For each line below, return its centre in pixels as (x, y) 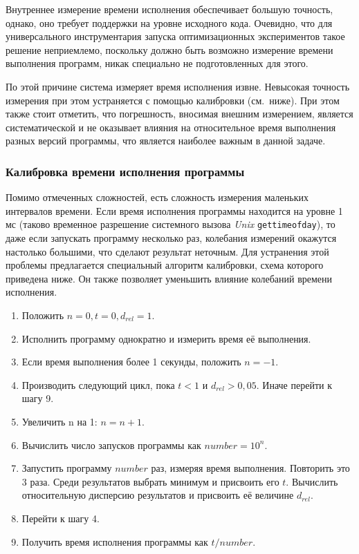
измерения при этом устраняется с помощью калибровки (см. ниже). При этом (173, 100)
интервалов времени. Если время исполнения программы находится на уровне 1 (174, 210)
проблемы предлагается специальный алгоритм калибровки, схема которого (165, 265)
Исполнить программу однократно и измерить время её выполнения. (166, 338)
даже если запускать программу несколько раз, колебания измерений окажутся (171, 238)
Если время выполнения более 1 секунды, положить (131, 362)
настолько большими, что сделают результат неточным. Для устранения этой (167, 251)
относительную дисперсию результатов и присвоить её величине (158, 495)
